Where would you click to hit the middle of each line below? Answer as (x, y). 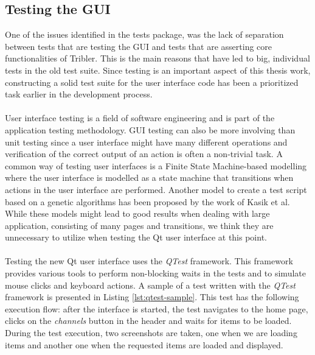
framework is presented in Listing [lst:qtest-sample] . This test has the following (152, 297)
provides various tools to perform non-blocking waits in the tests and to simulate (155, 273)
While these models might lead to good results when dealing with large (137, 213)
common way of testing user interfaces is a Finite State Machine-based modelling (156, 165)
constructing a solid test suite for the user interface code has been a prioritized (152, 82)
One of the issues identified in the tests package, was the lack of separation (144, 34)
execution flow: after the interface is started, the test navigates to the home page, (157, 308)
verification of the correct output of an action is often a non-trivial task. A (144, 154)
